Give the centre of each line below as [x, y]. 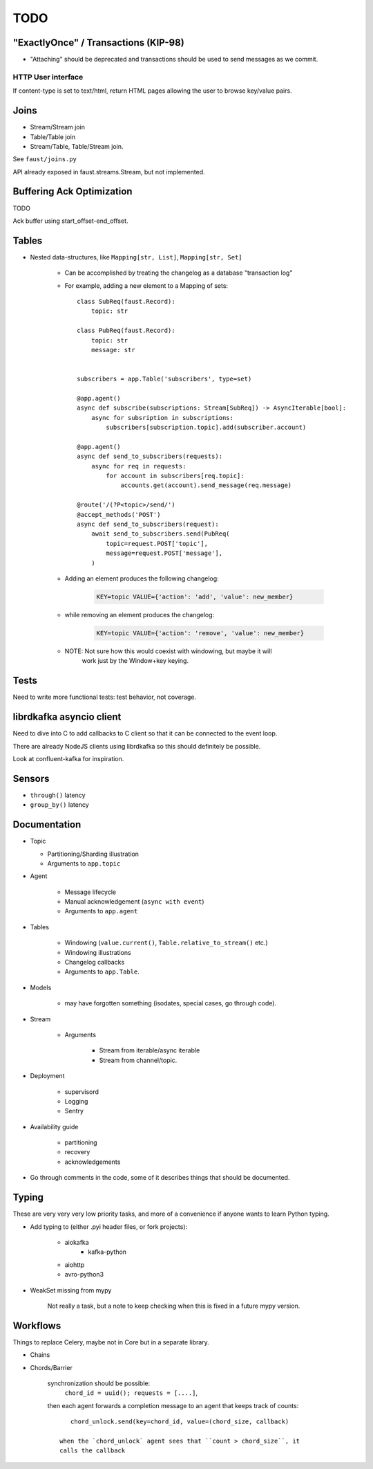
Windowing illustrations [98, 952]
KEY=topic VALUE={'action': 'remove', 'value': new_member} [200, 633]
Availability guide [54, 1126]
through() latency [58, 795]
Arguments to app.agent [101, 911]
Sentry [74, 1111]
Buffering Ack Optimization [73, 191]
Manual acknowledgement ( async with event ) [134, 902]
